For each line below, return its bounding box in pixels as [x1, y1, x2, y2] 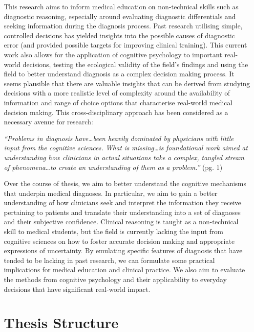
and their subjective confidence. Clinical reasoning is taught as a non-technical [4, 216, 239, 227]
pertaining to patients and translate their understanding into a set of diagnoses [4, 207, 241, 217]
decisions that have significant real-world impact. [4, 284, 150, 294]
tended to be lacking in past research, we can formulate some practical [4, 255, 215, 265]
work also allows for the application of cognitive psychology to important [4, 49, 222, 59]
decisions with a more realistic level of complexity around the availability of [4, 88, 230, 98]
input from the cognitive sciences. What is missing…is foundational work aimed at [4, 142, 248, 153]
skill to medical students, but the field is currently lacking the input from [4, 226, 223, 237]
